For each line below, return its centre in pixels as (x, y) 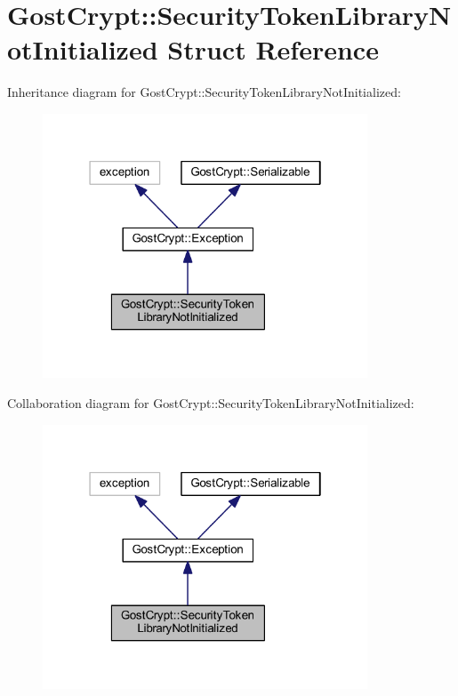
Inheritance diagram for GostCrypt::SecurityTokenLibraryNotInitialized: (204, 92)
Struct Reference (273, 49)
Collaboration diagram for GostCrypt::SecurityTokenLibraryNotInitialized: (211, 403)
